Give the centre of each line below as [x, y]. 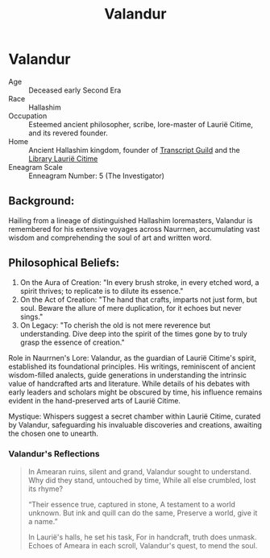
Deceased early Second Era [75, 90]
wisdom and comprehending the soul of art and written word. [110, 238]
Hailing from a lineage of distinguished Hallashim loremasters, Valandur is [131, 220]
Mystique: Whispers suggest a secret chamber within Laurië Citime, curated [135, 416]
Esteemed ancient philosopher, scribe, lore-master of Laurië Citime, [141, 124]
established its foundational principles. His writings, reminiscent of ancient [132, 366]
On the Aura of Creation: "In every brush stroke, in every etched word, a [139, 282]
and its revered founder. [69, 133]
